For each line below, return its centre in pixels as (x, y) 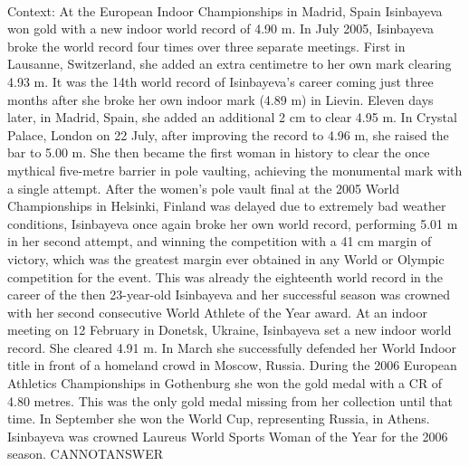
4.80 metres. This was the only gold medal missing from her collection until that (230, 400)
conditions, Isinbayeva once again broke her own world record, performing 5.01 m (233, 223)
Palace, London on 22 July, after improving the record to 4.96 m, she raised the (228, 134)
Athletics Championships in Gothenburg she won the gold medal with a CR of (225, 383)
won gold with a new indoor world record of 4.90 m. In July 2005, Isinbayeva (220, 29)
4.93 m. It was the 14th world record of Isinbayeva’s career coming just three (220, 81)
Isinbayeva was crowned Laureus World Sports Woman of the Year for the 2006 (228, 436)
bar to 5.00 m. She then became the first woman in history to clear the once (219, 152)
